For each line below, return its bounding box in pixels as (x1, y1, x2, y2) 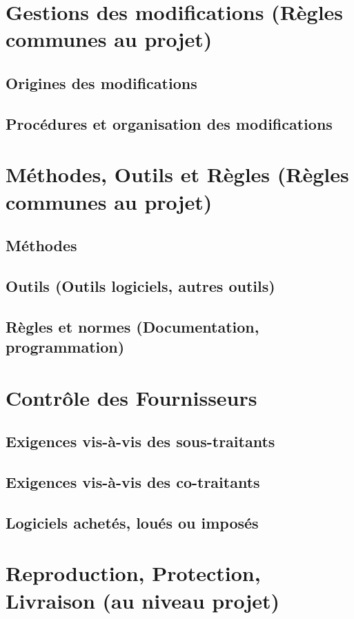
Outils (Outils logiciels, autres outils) (6, 275, 275, 296)
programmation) (6, 336, 125, 357)
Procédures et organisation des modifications (6, 112, 333, 134)
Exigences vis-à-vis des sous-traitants (6, 431, 275, 452)
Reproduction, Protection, (6, 559, 261, 587)
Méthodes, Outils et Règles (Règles (6, 160, 349, 188)
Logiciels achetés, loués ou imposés (6, 511, 259, 533)
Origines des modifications (6, 72, 197, 93)
